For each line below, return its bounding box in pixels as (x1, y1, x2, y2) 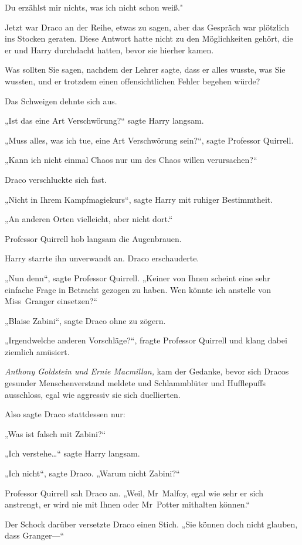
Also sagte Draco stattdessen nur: (5, 408, 125, 420)
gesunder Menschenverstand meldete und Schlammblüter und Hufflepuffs (5, 377, 266, 389)
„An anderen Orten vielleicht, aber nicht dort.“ (5, 213, 173, 225)
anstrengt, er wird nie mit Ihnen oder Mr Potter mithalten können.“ (5, 498, 250, 510)
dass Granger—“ (5, 529, 65, 541)
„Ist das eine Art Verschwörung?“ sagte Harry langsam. (5, 114, 204, 127)
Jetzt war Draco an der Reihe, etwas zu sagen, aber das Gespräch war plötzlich (5, 21, 289, 33)
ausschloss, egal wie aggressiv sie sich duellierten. (5, 388, 181, 400)
